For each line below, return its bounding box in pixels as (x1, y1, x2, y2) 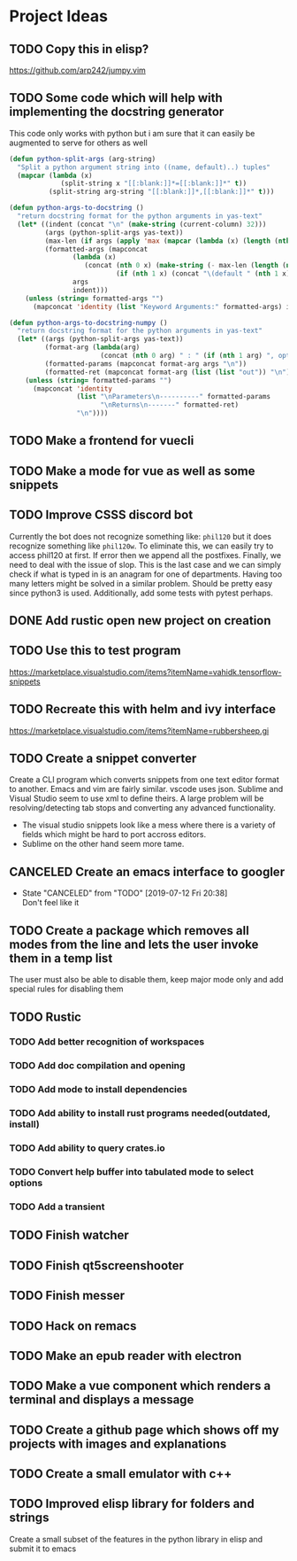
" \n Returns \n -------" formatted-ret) (100, 400, 240, 409)
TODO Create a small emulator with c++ (9, 1466, 232, 1481)
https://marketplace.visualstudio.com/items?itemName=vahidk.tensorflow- (9, 666, 282, 677)
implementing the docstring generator (9, 105, 225, 120)
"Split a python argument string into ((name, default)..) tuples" (17, 162, 271, 172)
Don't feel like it (21, 897, 80, 908)
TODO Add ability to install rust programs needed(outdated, (9, 1107, 271, 1120)
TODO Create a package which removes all (9, 923, 249, 938)
